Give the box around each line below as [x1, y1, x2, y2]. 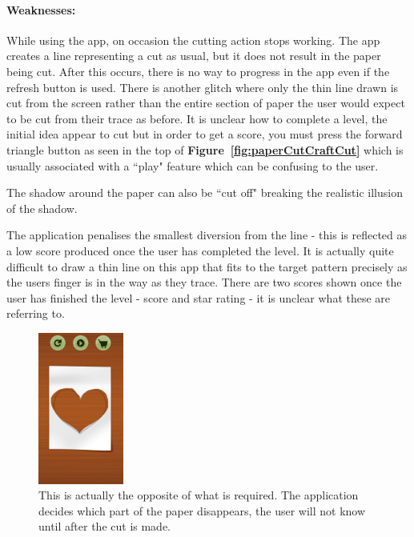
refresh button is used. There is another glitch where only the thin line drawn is [6, 78, 399, 95]
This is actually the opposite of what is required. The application [38, 487, 359, 503]
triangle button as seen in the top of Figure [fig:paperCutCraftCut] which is [6, 141, 404, 158]
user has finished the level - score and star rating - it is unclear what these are [6, 289, 391, 306]
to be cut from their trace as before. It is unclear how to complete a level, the [6, 110, 388, 126]
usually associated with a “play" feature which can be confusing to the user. [6, 157, 379, 174]
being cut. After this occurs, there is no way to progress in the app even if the [6, 62, 390, 79]
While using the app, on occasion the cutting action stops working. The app [6, 31, 380, 48]
